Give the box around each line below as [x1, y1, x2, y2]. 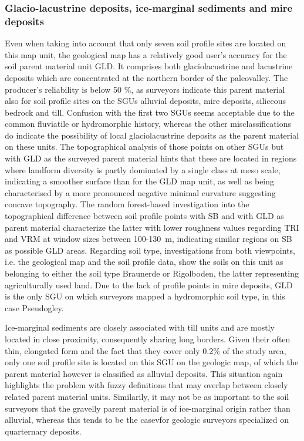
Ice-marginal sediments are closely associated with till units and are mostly [5, 321, 275, 334]
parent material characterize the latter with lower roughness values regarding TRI [5, 221, 299, 233]
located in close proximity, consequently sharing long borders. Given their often [5, 332, 291, 345]
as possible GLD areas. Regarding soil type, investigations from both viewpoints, [5, 244, 295, 256]
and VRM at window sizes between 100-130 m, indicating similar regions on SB [5, 233, 292, 245]
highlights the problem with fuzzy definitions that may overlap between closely [5, 379, 288, 391]
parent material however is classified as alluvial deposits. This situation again [5, 367, 283, 379]
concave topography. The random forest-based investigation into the [5, 198, 249, 210]
